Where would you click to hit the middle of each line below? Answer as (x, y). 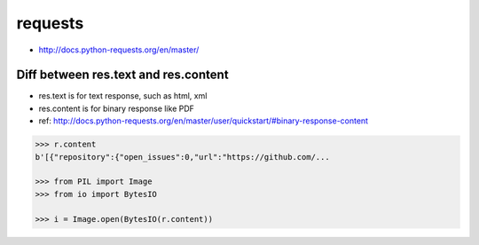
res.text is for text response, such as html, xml (123, 96)
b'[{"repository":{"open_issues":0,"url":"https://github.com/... (182, 157)
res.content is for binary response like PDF (117, 108)
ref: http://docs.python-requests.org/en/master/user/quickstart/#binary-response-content (203, 121)
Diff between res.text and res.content (123, 75)
